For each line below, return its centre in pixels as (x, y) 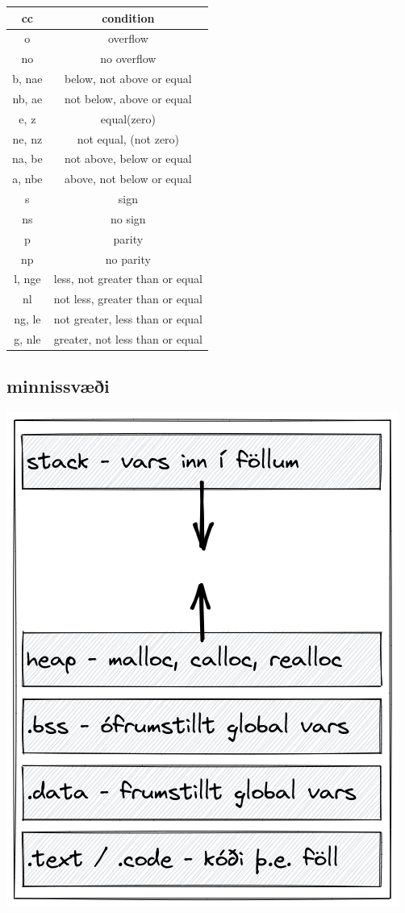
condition (128, 17)
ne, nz (27, 138)
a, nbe (27, 179)
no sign (128, 218)
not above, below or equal (128, 158)
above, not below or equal (128, 179)
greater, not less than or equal (128, 339)
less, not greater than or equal (128, 279)
